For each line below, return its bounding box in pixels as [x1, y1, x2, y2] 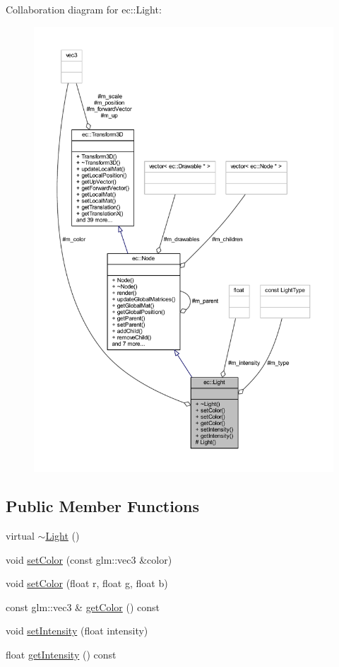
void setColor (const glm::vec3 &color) [6, 552, 172, 567]
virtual [6, 528, 35, 543]
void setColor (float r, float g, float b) [6, 576, 168, 591]
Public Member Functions [6, 495, 199, 517]
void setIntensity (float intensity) [6, 623, 148, 638]
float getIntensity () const [6, 646, 117, 661]
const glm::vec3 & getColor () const [6, 599, 160, 614]
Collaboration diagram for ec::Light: [6, 2, 162, 16]
